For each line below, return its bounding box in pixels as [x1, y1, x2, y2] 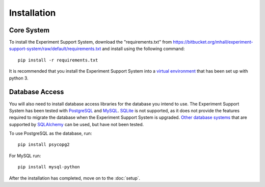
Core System [9, 26, 50, 34]
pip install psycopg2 [18, 142, 70, 147]
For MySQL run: [9, 153, 41, 159]
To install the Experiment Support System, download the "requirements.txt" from [9, 39, 172, 45]
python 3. [9, 75, 29, 81]
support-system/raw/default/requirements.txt [9, 46, 101, 52]
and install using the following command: [102, 46, 185, 52]
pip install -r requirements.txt [18, 57, 98, 63]
